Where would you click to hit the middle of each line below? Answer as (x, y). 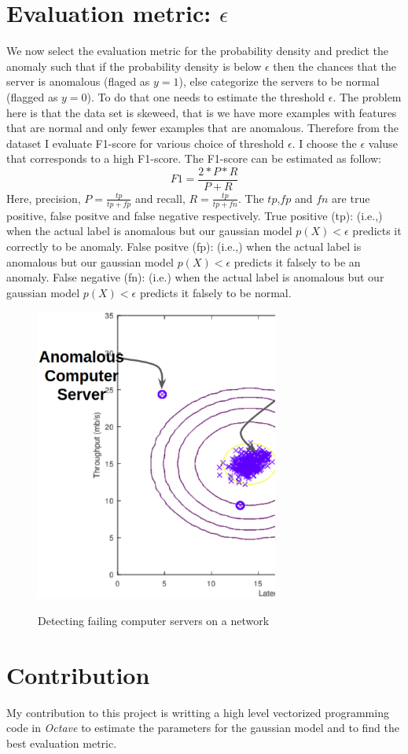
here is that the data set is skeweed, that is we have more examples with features (202, 112)
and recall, (160, 198)
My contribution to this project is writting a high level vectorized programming (198, 712)
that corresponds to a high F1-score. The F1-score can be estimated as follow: (194, 158)
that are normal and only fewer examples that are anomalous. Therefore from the (202, 128)
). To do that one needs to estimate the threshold (206, 96)
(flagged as (32, 96)
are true (351, 198)
